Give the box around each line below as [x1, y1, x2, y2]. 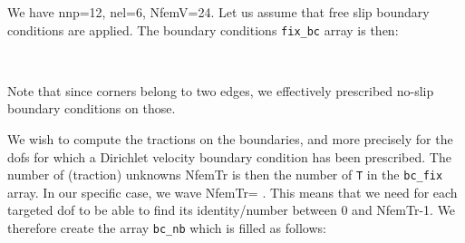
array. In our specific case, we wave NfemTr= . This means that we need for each [7, 182, 458, 201]
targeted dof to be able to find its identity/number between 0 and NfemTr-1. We [7, 200, 456, 219]
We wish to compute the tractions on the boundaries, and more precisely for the [7, 130, 453, 149]
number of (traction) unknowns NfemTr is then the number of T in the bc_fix [7, 165, 443, 184]
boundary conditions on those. [7, 99, 176, 118]
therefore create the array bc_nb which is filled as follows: [7, 219, 326, 238]
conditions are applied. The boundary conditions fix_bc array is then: [7, 20, 399, 39]
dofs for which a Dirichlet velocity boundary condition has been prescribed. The [7, 147, 451, 166]
